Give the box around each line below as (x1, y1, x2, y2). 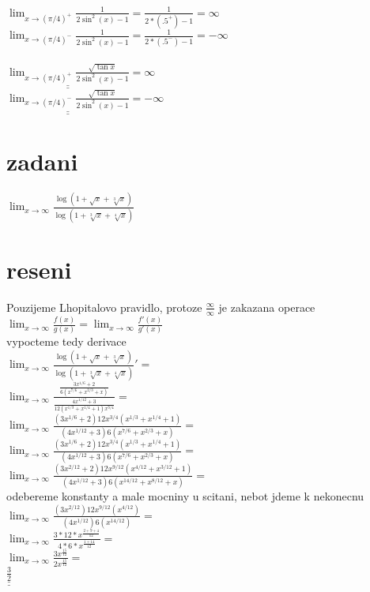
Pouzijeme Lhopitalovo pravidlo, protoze (6, 298, 202, 315)
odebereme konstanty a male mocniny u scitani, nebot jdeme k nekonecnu (6, 488, 364, 504)
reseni (6, 253, 72, 285)
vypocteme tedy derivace (6, 333, 126, 350)
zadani (6, 145, 78, 178)
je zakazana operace (218, 298, 315, 315)
